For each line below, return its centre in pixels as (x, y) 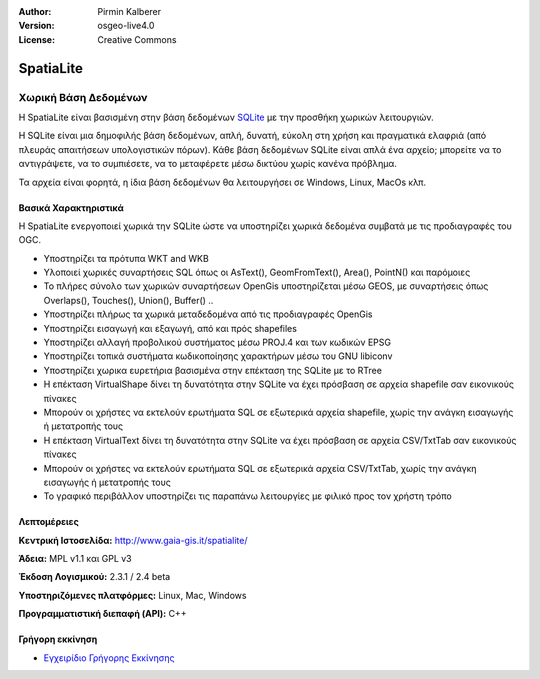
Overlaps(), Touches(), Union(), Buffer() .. (128, 300)
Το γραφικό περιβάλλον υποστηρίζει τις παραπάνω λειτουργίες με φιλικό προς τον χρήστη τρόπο (247, 496)
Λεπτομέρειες (48, 522)
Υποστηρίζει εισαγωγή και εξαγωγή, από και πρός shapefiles (170, 328)
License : (36, 39)
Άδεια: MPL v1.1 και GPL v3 (75, 559)
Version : (36, 26)
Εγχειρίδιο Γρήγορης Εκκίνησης (109, 657)
